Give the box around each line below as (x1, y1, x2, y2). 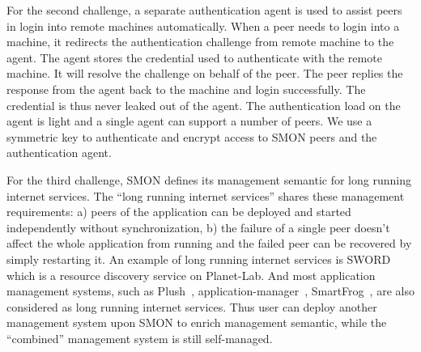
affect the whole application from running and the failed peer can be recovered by (6, 235, 412, 252)
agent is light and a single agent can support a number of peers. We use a (6, 112, 372, 129)
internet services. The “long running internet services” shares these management (6, 187, 405, 204)
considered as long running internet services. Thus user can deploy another (6, 298, 377, 315)
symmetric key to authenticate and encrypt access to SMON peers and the (6, 128, 377, 145)
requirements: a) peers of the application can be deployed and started (6, 203, 351, 220)
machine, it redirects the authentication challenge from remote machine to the (6, 33, 394, 50)
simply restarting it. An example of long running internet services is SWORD (6, 250, 391, 267)
